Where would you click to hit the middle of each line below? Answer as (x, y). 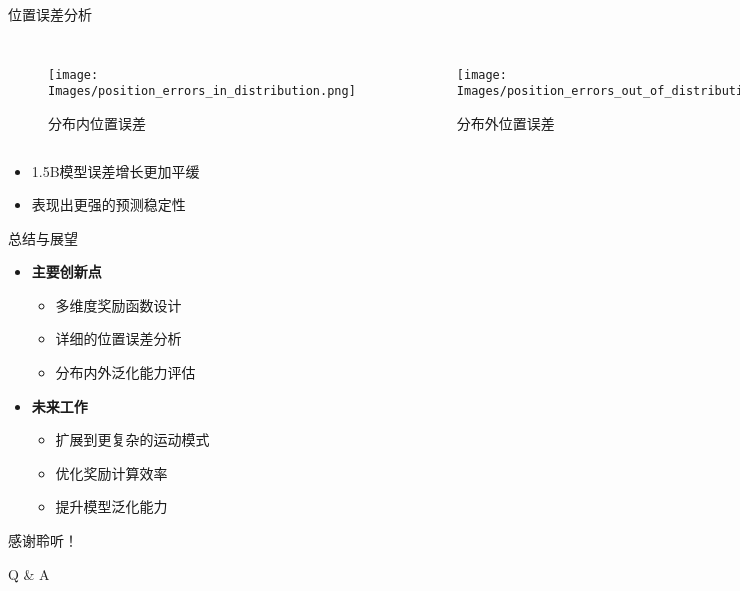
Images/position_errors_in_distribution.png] (202, 91)
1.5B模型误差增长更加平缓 (115, 170)
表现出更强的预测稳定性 (108, 204)
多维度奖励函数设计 (118, 304)
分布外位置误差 (505, 122)
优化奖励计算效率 (111, 472)
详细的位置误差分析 (118, 338)
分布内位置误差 (97, 122)
